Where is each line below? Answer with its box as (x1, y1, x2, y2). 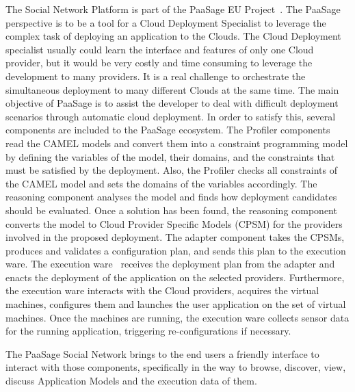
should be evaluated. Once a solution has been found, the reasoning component (5, 202, 337, 217)
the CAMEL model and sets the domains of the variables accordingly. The (5, 176, 317, 190)
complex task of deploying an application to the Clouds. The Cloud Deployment (5, 29, 341, 43)
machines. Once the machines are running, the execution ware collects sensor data (5, 310, 350, 324)
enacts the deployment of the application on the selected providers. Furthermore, (5, 270, 345, 284)
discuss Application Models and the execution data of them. (5, 374, 257, 388)
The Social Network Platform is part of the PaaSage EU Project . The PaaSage (5, 2, 341, 16)
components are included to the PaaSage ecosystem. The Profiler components (5, 122, 330, 137)
